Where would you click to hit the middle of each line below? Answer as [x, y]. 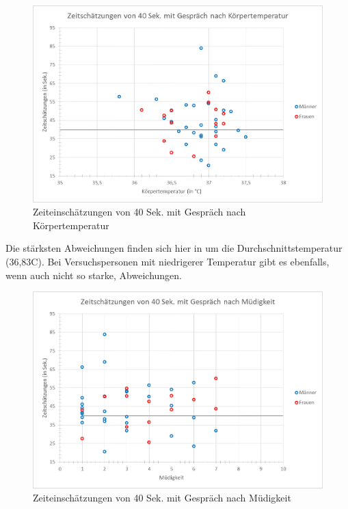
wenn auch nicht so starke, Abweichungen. [94, 275]
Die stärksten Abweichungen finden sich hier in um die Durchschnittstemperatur [174, 248]
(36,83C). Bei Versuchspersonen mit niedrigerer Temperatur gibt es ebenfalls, [168, 261]
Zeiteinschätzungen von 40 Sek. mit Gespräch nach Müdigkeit [162, 498]
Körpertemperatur [71, 225]
